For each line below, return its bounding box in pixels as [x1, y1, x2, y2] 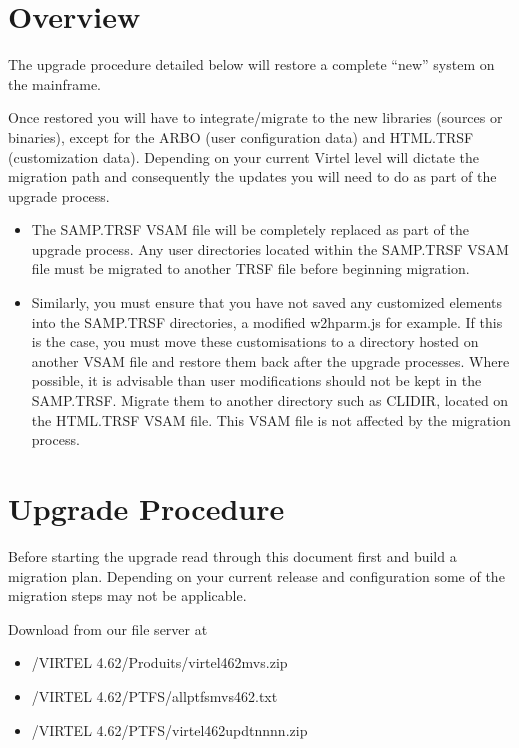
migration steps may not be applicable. [8, 585, 247, 606]
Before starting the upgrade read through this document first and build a [8, 545, 457, 566]
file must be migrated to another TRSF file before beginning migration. [31, 258, 470, 279]
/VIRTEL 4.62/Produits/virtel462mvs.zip [31, 652, 288, 673]
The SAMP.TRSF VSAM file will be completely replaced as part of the [31, 219, 469, 240]
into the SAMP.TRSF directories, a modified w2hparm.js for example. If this [31, 311, 503, 332]
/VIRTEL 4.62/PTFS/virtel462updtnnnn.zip [31, 719, 308, 740]
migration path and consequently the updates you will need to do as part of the [8, 166, 497, 187]
